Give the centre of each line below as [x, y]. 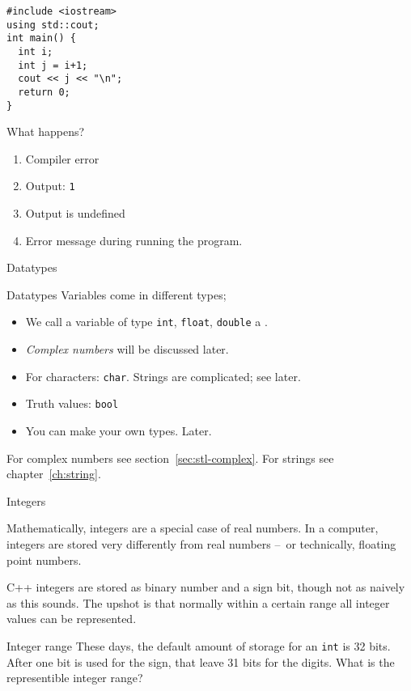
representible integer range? [75, 678]
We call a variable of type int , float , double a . [146, 322]
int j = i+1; [53, 65]
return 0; [44, 92]
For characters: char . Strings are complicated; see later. [163, 376]
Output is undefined [75, 213]
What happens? [46, 131]
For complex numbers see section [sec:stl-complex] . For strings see [170, 458]
